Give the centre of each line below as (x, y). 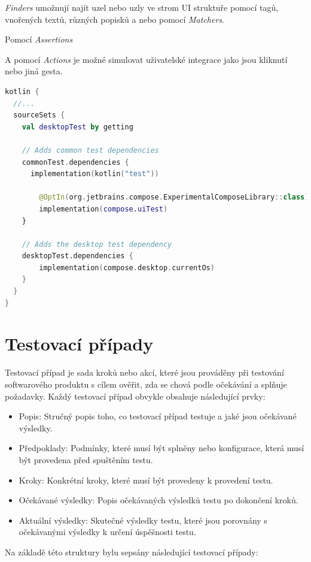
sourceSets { (39, 115)
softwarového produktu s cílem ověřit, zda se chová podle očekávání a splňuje (146, 384)
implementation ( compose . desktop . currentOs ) (127, 268)
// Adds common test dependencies (90, 150)
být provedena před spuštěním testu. (86, 459)
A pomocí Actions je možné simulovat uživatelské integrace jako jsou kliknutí (146, 59)
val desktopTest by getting (77, 127)
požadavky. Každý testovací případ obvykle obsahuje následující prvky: (135, 396)
